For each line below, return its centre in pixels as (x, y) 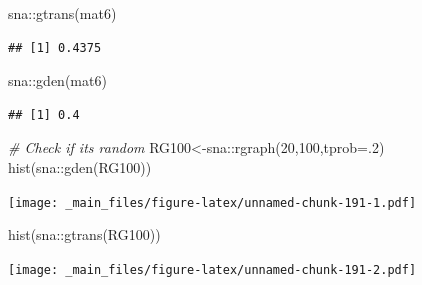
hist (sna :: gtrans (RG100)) (84, 234)
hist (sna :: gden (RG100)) (80, 166)
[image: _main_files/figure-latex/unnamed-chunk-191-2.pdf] (212, 269)
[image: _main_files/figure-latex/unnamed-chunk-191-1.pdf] (212, 202)
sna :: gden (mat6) (57, 80)
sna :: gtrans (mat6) (62, 13)
